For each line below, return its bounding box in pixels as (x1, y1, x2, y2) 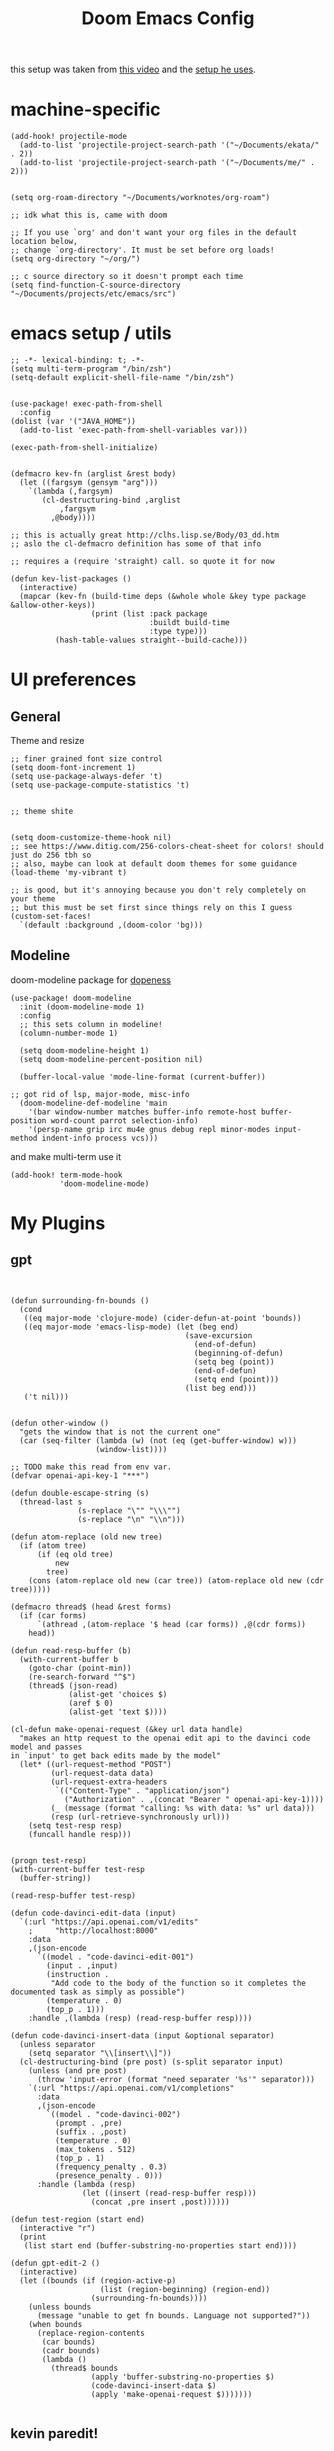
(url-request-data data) (50, 1768, 155, 1778)
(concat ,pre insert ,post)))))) (90, 2197, 230, 2207)
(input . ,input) (46, 1960, 118, 1971)
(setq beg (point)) (193, 1357, 275, 1367)
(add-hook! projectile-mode (10, 132, 128, 142)
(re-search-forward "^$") (28, 1672, 137, 1682)
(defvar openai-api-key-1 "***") (10, 1470, 150, 1481)
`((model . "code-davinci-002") (46, 2109, 182, 2119)
